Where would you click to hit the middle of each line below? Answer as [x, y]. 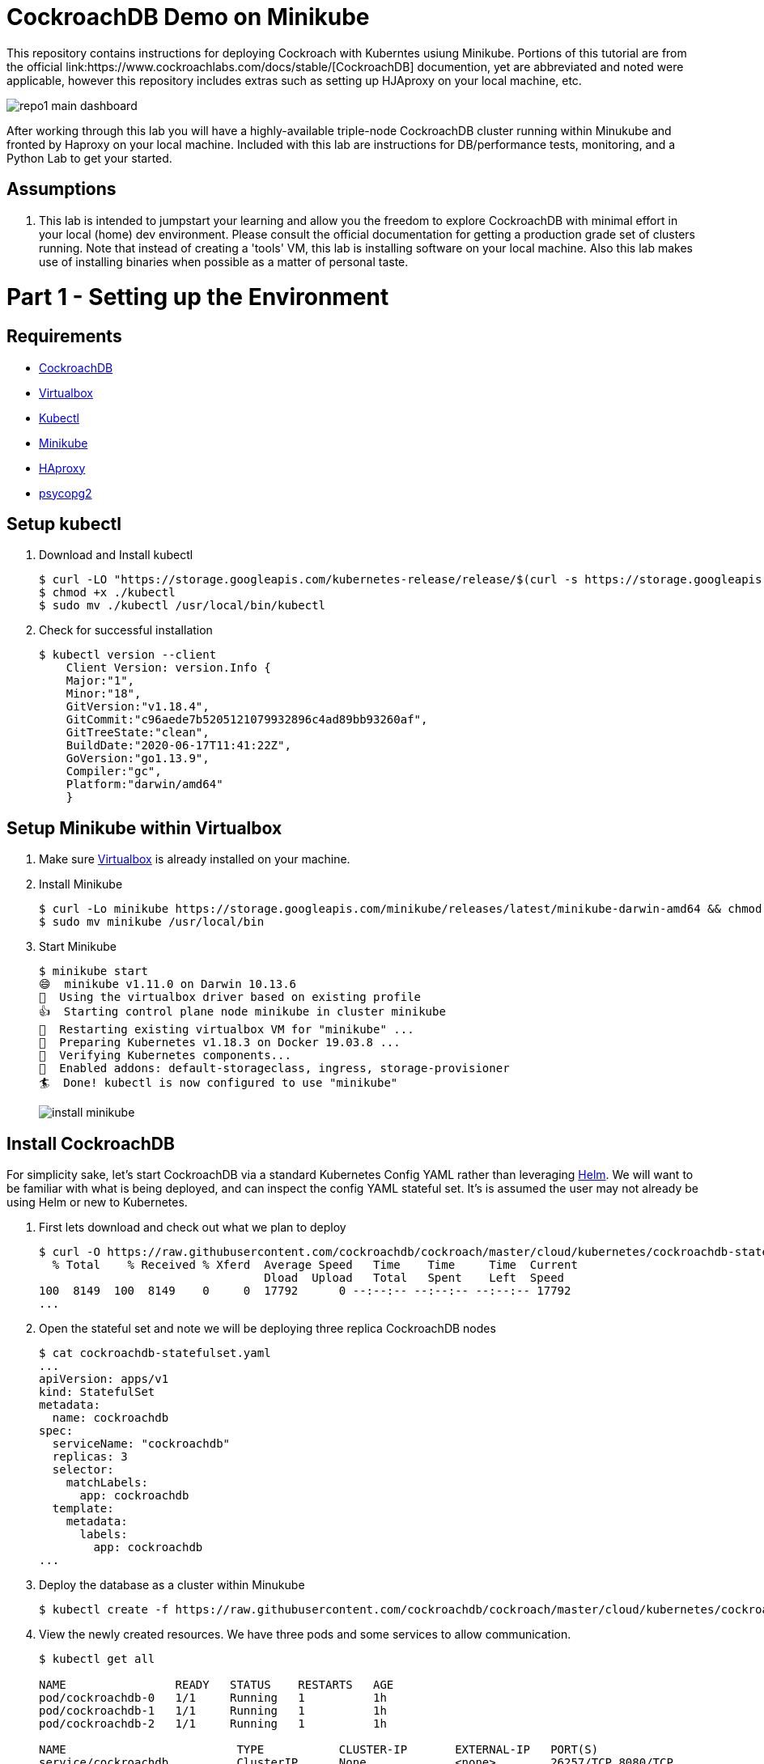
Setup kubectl [64, 524]
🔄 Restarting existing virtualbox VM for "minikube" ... [227, 1030]
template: [83, 1509]
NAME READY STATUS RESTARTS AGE [216, 1685]
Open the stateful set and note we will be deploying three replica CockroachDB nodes [267, 1329]
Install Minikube [81, 884]
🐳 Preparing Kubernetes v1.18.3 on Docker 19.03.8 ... [220, 1043]
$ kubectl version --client [128, 655]
